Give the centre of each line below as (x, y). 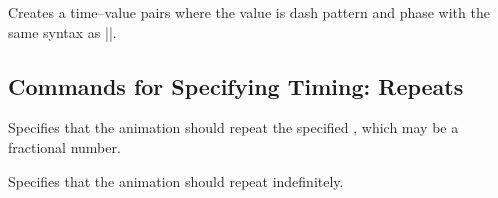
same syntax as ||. (62, 31)
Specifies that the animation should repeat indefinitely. (176, 180)
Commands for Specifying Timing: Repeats (236, 85)
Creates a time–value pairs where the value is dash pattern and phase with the (249, 12)
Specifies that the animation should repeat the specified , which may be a (233, 127)
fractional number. (64, 146)
